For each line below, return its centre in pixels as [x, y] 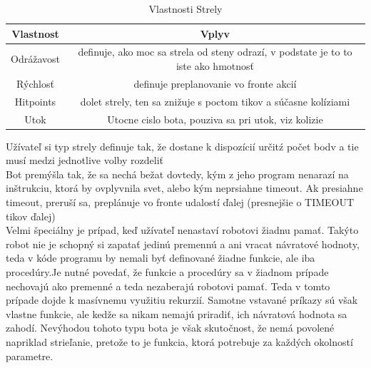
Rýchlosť [35, 83]
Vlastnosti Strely [185, 9]
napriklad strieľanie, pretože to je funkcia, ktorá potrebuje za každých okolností [179, 341]
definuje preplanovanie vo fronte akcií [215, 83]
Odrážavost [35, 59]
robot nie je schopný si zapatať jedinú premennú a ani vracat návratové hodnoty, [183, 244]
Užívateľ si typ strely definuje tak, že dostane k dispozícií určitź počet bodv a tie [182, 146]
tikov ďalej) [31, 216]
